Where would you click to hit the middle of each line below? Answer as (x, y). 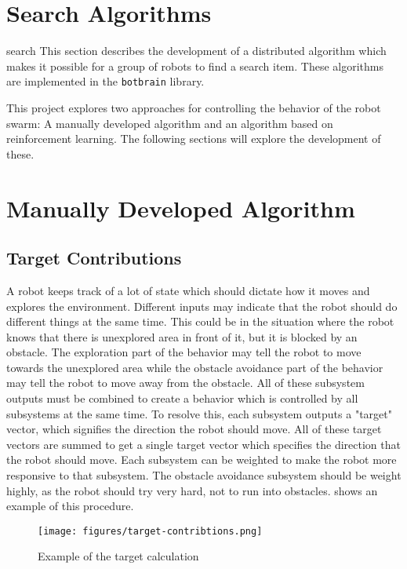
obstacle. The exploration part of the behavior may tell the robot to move (184, 352)
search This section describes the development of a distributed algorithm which (196, 51)
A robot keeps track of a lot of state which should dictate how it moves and (188, 290)
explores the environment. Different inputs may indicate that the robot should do (202, 306)
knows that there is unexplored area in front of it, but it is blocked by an (182, 336)
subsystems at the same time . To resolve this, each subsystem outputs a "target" (199, 413)
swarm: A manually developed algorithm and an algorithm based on (170, 123)
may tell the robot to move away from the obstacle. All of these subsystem (185, 383)
